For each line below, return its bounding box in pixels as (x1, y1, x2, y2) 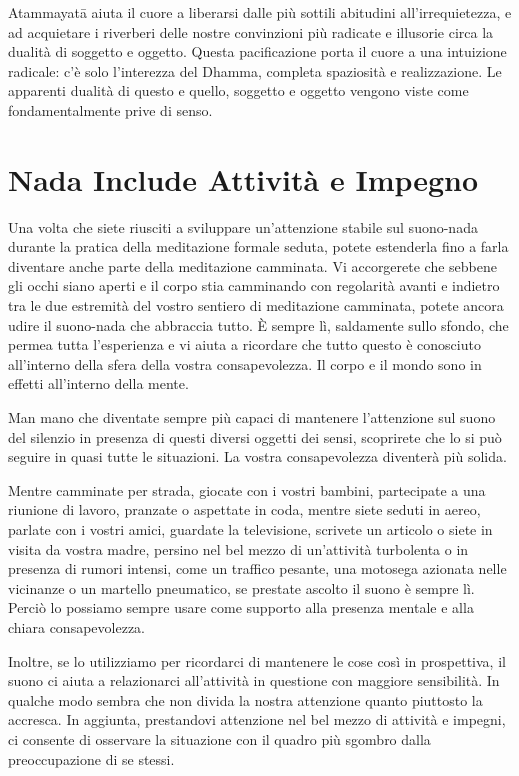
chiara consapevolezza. (8, 616, 145, 637)
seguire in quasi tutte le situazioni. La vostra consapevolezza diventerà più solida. (8, 446, 507, 467)
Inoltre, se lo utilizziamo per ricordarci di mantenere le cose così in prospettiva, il (8, 650, 506, 671)
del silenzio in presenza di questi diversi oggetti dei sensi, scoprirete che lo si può (8, 426, 502, 447)
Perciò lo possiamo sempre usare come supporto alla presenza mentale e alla (8, 597, 474, 618)
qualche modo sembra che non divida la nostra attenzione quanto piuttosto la (8, 689, 483, 710)
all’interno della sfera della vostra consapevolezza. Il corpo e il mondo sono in (8, 353, 482, 374)
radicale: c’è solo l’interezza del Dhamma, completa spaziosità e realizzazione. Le (8, 60, 502, 81)
